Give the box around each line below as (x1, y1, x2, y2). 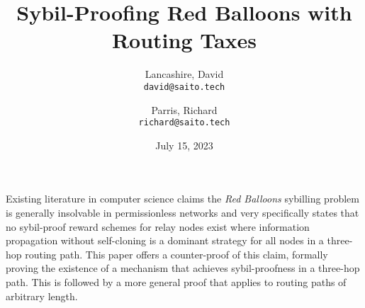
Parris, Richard (151, 102, 218, 117)
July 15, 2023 (155, 137, 213, 152)
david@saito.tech (143, 81, 225, 92)
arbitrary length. (6, 288, 78, 303)
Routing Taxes (111, 25, 257, 55)
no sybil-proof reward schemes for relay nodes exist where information (6, 219, 310, 234)
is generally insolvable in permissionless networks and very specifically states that (6, 205, 359, 219)
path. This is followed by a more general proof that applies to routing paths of (6, 274, 347, 289)
